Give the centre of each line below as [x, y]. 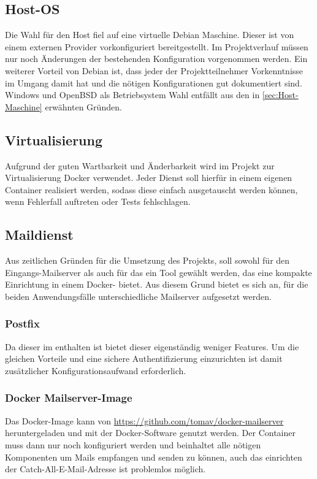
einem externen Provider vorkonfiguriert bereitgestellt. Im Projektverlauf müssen [157, 46]
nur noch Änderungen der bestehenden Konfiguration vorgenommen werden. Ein [156, 59]
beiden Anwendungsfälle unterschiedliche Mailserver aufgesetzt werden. [138, 296]
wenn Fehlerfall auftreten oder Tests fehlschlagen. [98, 201]
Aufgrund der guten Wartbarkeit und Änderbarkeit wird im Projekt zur [140, 165]
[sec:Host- [280, 95]
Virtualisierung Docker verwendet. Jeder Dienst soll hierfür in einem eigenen [149, 178]
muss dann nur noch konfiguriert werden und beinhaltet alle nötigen [133, 444]
